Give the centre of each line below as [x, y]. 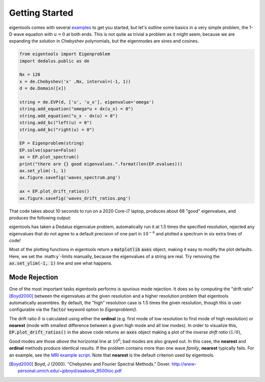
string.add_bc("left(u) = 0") [56, 123]
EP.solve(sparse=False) [48, 150]
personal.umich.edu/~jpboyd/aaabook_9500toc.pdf [70, 371]
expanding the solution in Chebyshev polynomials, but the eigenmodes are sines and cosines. [104, 41]
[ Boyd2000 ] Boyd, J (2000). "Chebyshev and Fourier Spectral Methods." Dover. [90, 364]
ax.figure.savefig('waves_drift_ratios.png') [75, 198]
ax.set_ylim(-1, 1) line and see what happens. [61, 263]
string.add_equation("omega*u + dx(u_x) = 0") [76, 109]
